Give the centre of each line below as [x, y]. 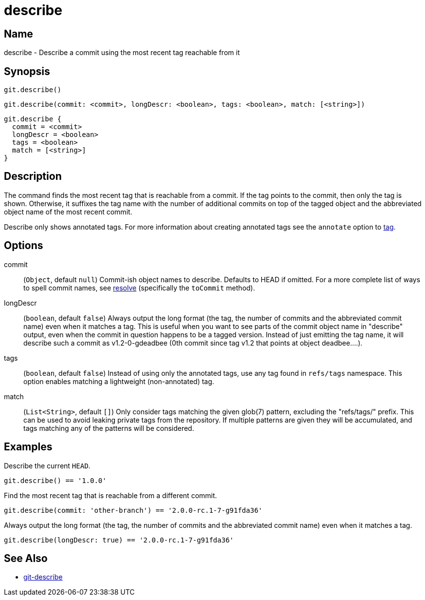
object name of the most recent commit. [68, 212]
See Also [26, 558]
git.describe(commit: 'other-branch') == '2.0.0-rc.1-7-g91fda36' [133, 510]
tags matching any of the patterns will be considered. [109, 428]
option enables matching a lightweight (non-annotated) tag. [119, 381]
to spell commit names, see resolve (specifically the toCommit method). [139, 288]
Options [24, 246]
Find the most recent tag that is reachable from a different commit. [111, 495]
